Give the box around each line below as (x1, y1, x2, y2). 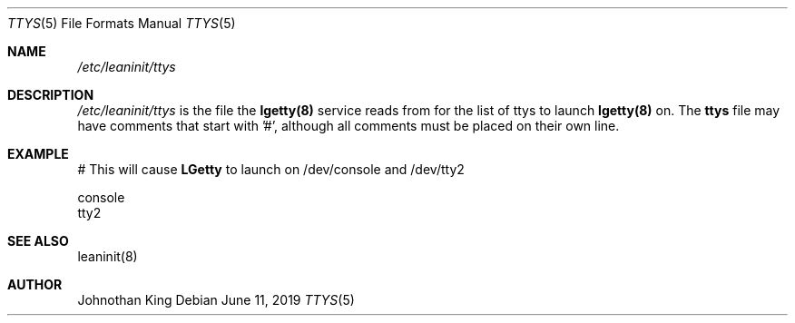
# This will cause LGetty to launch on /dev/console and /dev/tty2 (77, 161, 465, 177)
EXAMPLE (7, 146, 69, 161)
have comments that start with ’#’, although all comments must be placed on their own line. (77, 118, 620, 133)
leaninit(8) (77, 249, 138, 264)
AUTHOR (7, 277, 63, 292)
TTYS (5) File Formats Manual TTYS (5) (7, 15, 236, 31)
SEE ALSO (7, 233, 69, 249)
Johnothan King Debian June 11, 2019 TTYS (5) (77, 292, 355, 308)
